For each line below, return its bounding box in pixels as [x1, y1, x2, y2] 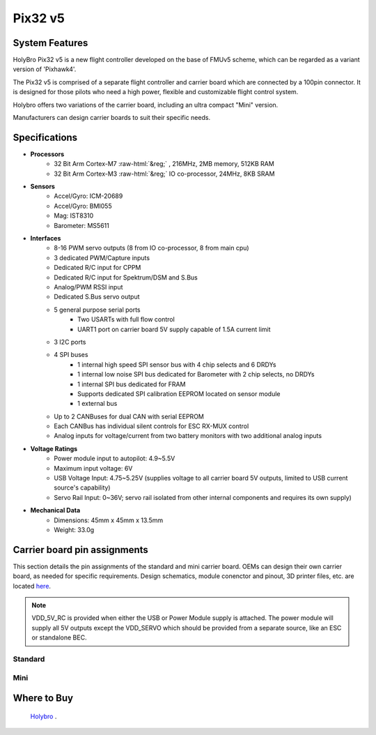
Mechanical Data [30, 506, 81, 515]
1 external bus [77, 400, 118, 408]
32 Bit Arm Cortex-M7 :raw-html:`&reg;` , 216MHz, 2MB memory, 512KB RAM [54, 160, 274, 168]
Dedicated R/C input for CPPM [54, 264, 141, 272]
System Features [13, 37, 88, 49]
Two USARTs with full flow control [77, 315, 175, 324]
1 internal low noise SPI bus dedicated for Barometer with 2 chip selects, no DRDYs [77, 370, 315, 379]
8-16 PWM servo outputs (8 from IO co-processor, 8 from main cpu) [54, 244, 250, 252]
